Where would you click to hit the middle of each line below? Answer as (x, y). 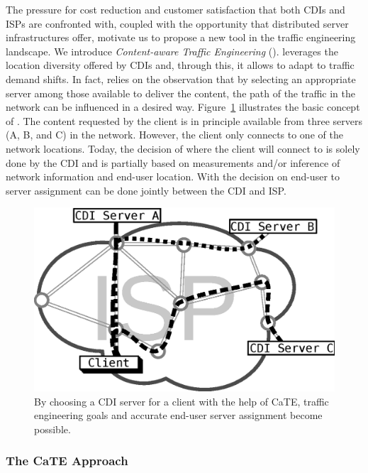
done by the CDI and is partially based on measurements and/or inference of (173, 162)
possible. (52, 429)
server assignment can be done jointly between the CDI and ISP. (146, 190)
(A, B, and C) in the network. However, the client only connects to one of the (174, 135)
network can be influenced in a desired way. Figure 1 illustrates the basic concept (183, 107)
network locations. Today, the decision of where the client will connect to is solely (183, 148)
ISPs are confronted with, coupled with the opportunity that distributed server (177, 23)
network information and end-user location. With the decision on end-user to (173, 176)
